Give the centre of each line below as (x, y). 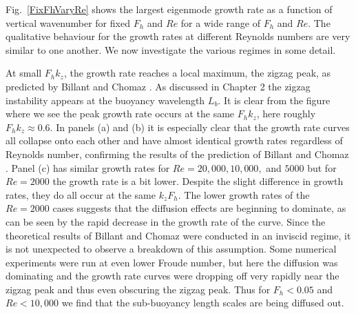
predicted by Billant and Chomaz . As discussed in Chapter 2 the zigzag (158, 86)
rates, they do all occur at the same (81, 194)
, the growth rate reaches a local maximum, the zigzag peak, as (197, 73)
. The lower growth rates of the (244, 194)
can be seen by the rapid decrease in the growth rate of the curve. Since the (166, 221)
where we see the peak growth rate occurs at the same (120, 114)
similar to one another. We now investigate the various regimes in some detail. (171, 49)
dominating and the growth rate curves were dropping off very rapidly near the (172, 276)
